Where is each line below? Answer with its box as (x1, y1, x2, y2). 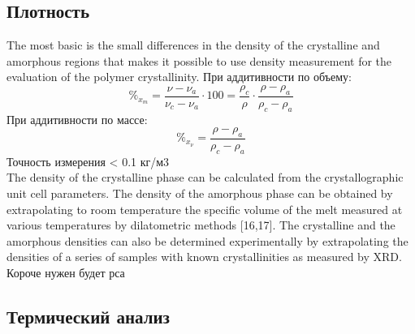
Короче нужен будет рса (6, 263, 125, 280)
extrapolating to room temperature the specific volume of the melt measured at (6, 200, 403, 217)
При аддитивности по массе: (6, 110, 148, 127)
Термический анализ (6, 303, 170, 328)
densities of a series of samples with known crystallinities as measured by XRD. (6, 248, 402, 265)
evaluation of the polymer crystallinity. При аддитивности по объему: (6, 68, 352, 85)
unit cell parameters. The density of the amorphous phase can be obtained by (6, 185, 393, 202)
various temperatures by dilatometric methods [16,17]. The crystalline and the (6, 216, 396, 233)
